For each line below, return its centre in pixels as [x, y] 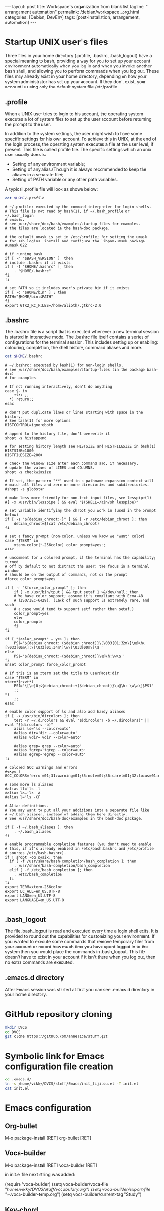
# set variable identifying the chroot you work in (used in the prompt [81, 511]
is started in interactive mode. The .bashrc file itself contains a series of [77, 337]
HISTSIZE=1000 [20, 451]
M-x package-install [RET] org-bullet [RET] [48, 1138]
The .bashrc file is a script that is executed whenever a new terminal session [82, 332]
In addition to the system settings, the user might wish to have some [74, 133]
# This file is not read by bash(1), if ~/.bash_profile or [68, 211]
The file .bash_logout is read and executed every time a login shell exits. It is [82, 931]
